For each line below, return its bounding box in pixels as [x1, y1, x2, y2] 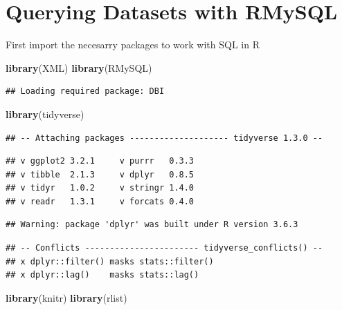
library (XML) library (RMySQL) [6, 60, 152, 75]
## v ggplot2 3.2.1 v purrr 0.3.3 [6, 156, 195, 166]
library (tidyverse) [6, 106, 84, 121]
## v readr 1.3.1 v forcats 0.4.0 [6, 196, 195, 206]
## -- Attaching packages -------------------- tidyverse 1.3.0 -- [6, 133, 323, 143]
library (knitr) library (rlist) [6, 290, 127, 304]
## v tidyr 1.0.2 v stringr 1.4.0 [6, 183, 195, 193]
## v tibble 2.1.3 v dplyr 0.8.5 [6, 169, 195, 180]
